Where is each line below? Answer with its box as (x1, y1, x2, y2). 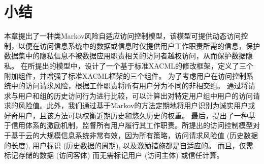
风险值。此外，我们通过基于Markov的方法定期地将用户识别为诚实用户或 (18, 100, 255, 111)
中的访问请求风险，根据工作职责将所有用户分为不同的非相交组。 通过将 (11, 80, 248, 91)
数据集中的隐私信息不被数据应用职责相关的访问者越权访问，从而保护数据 (4, 50, 246, 61)
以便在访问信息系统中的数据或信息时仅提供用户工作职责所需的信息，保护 (18, 40, 260, 51)
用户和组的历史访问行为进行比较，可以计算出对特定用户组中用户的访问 (18, 90, 253, 101)
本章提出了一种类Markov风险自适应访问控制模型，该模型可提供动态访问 (4, 30, 241, 41)
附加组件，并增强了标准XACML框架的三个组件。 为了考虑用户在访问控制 (4, 70, 246, 81)
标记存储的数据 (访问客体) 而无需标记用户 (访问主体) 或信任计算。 (4, 150, 224, 160)
